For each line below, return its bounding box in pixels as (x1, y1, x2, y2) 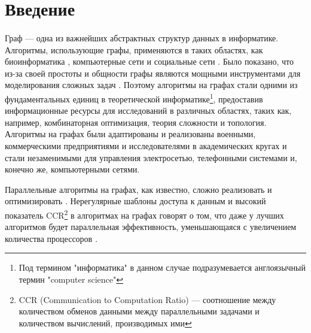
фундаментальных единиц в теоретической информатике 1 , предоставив (5, 90, 263, 105)
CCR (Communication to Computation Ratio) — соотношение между (19, 293, 276, 305)
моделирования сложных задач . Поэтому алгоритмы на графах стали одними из (5, 78, 298, 91)
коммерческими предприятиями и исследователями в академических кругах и (5, 139, 287, 152)
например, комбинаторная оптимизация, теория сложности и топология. (5, 116, 267, 128)
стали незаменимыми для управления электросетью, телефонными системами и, (5, 151, 297, 164)
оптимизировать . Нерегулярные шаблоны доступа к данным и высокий (5, 195, 266, 207)
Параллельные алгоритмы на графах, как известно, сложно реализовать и (5, 183, 272, 195)
